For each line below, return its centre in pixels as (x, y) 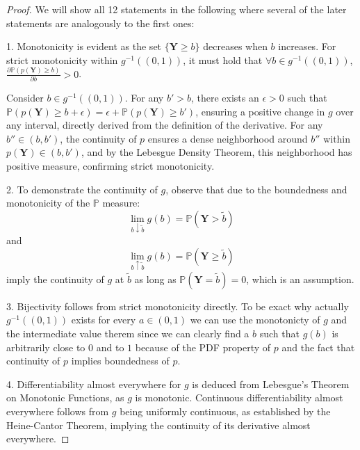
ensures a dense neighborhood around (228, 138)
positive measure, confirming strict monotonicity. (111, 166)
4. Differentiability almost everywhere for (94, 384)
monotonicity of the (48, 203)
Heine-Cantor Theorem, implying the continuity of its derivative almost (158, 425)
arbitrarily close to (46, 347)
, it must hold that (223, 59)
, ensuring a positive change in (260, 111)
